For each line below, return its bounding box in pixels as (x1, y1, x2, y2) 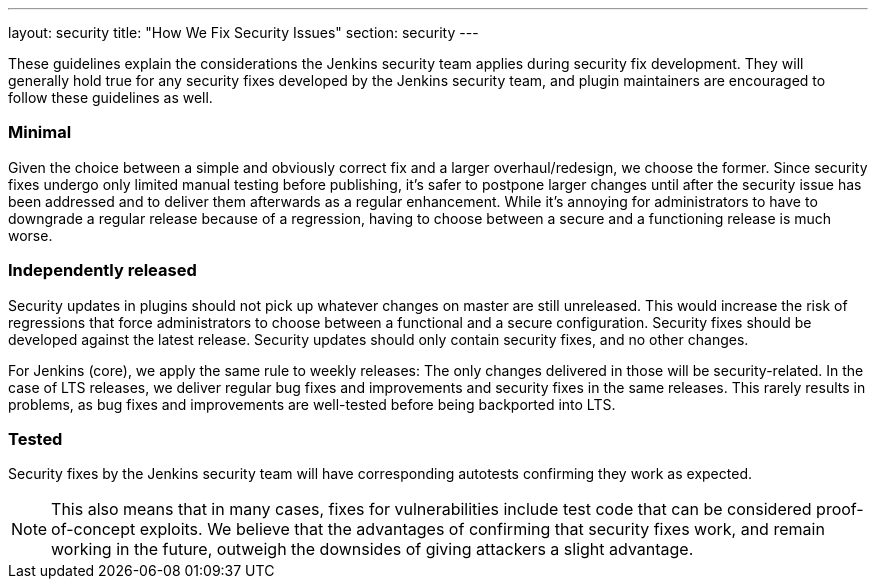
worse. (8, 226, 53, 244)
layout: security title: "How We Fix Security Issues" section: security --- (8, 24, 479, 41)
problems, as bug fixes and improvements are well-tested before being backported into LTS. (8, 395, 616, 413)
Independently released (8, 260, 197, 281)
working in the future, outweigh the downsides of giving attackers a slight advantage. (51, 539, 694, 560)
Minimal (8, 122, 72, 143)
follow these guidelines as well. (8, 89, 213, 106)
